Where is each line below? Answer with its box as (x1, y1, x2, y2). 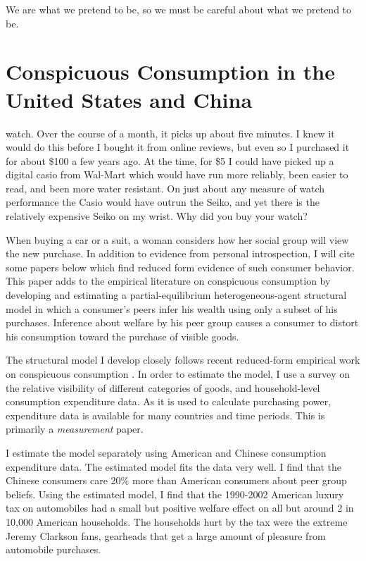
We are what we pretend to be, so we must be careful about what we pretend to (6, 2, 352, 16)
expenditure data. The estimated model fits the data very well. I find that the (6, 459, 342, 474)
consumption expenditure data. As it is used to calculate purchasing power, (6, 394, 332, 409)
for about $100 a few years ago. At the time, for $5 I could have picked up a (6, 153, 334, 168)
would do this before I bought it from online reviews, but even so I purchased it (6, 140, 350, 154)
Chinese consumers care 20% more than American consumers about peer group (6, 473, 347, 488)
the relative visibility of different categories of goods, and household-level (6, 380, 320, 395)
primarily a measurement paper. (6, 421, 144, 436)
